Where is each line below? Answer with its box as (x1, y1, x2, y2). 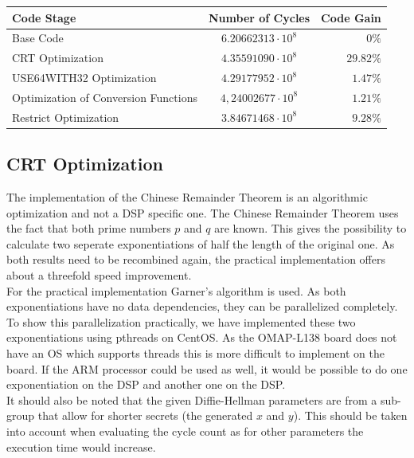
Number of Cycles (208, 9, 310, 25)
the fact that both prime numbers (6, 220, 171, 237)
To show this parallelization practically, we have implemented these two (6, 313, 356, 330)
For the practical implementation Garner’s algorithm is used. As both (6, 282, 346, 299)
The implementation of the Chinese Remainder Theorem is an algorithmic (6, 189, 368, 206)
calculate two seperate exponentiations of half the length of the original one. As (6, 235, 395, 252)
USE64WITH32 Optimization (12, 69, 157, 86)
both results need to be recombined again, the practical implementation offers (6, 251, 385, 268)
